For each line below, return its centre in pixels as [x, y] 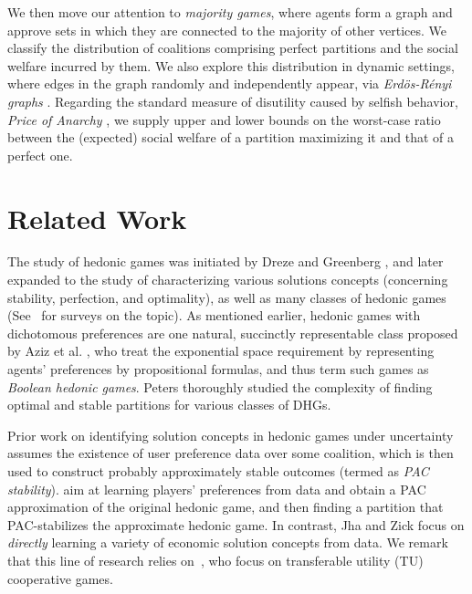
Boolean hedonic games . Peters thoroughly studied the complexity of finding [220, 386]
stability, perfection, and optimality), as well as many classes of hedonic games [227, 297]
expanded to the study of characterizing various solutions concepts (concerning [228, 280]
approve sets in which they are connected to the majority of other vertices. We [227, 30]
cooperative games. [60, 578]
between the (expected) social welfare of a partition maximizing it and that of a [231, 137]
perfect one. [40, 155]
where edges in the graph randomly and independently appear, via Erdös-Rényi [230, 83]
